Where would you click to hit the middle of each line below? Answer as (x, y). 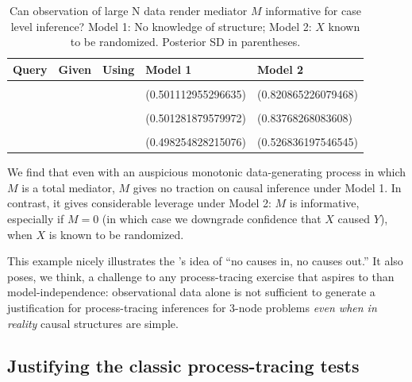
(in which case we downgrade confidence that (212, 218)
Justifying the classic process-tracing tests (183, 366)
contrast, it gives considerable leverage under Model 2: (139, 203)
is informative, (324, 203)
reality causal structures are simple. (93, 323)
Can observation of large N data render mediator (128, 10)
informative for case (313, 10)
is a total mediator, (68, 187)
